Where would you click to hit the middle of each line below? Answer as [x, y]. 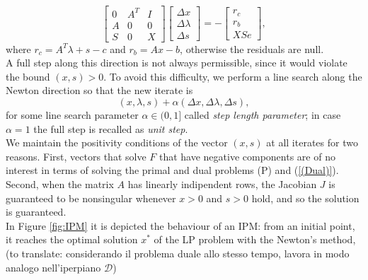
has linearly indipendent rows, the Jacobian [222, 183]
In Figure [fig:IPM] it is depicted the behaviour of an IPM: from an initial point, [180, 225]
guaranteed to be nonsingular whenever [91, 198]
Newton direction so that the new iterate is [99, 90]
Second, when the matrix [60, 183]
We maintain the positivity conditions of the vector [117, 142]
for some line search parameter [72, 114]
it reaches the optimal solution [72, 239]
